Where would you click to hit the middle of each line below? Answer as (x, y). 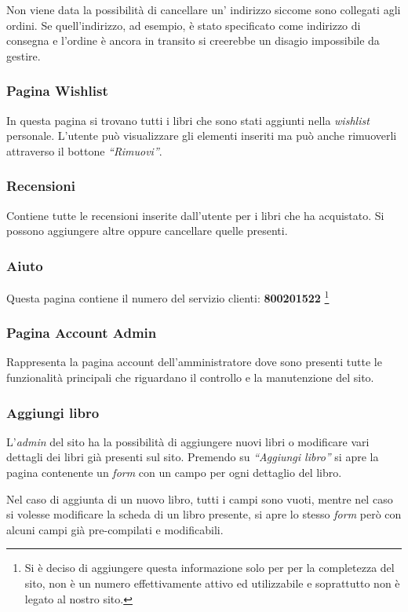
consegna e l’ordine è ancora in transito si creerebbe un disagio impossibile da (193, 40)
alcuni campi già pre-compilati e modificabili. (115, 529)
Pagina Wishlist (57, 91)
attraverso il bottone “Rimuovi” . (84, 150)
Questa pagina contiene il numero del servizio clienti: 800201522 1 (168, 297)
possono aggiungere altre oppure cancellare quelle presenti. (147, 231)
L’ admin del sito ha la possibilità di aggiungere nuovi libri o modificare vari (188, 441)
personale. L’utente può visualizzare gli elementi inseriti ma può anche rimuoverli (202, 136)
